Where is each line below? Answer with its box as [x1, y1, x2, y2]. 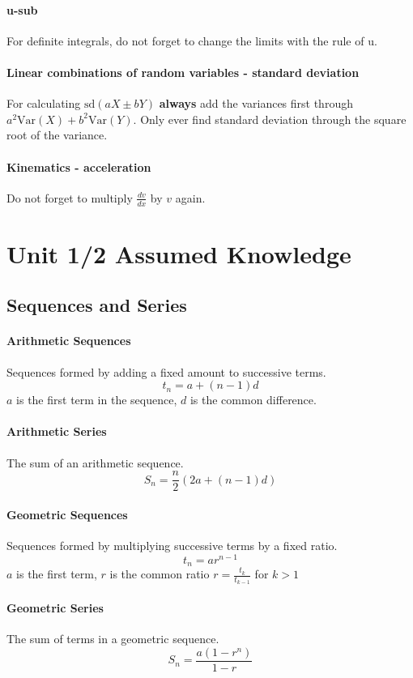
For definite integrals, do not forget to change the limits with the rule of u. [6, 32, 377, 49]
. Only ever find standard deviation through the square [133, 110, 407, 127]
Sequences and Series [6, 292, 187, 318]
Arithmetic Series [6, 423, 107, 440]
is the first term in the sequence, [16, 391, 177, 408]
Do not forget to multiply [6, 189, 133, 206]
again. [175, 189, 206, 206]
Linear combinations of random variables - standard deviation [6, 63, 360, 80]
